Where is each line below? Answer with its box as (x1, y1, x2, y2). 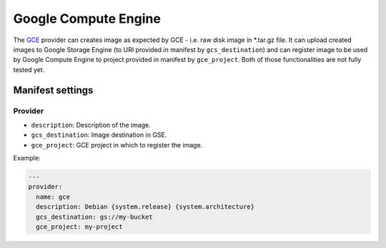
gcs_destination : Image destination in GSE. (31, 130, 167, 139)
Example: (13, 154, 41, 162)
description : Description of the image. (31, 120, 152, 129)
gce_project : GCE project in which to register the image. (31, 140, 203, 149)
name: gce (36, 192, 71, 201)
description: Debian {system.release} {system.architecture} (36, 203, 255, 211)
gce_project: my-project (36, 222, 123, 231)
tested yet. (13, 65, 45, 74)
